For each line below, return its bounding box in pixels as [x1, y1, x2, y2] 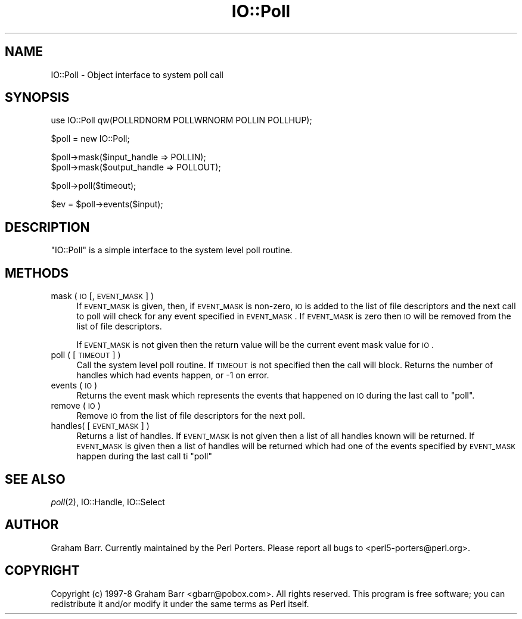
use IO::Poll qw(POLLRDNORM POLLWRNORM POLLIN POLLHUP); [51, 115, 312, 126]
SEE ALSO [5, 471, 66, 487]
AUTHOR [5, 517, 59, 533]
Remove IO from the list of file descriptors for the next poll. [76, 410, 306, 421]
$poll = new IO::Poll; [51, 133, 130, 144]
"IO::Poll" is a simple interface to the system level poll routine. [51, 245, 293, 256]
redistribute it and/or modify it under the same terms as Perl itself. [51, 598, 309, 609]
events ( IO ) [51, 380, 98, 391]
